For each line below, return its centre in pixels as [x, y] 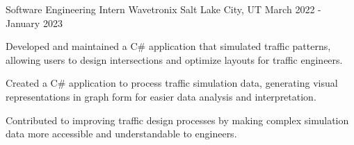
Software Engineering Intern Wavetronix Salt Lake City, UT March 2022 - [163, 9]
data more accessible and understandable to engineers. [121, 134]
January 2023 [34, 23]
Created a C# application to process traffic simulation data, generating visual [172, 83]
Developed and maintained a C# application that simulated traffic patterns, [168, 46]
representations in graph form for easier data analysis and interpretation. [161, 96]
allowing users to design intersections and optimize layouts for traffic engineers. [174, 59]
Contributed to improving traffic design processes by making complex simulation [177, 120]
